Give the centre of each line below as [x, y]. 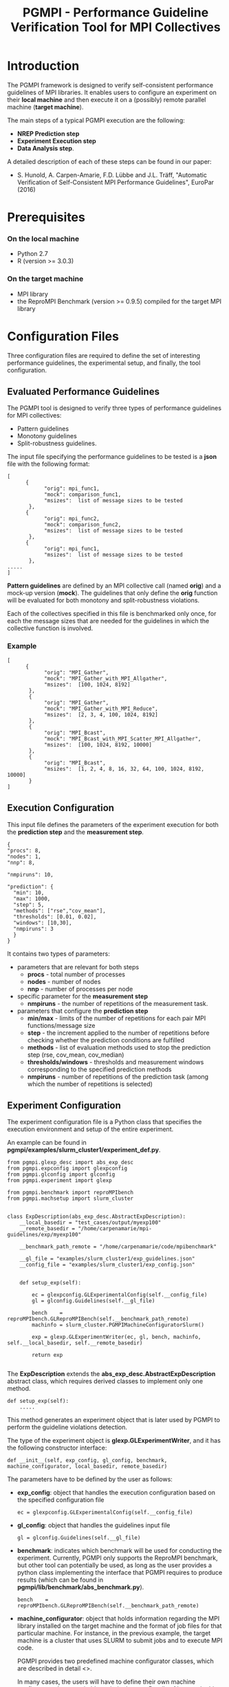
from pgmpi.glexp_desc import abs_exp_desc [70, 1163]
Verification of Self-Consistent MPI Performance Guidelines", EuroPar [116, 182]
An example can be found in [47, 1143]
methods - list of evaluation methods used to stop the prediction [119, 1047]
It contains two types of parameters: [58, 954]
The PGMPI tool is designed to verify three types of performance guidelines [115, 408]
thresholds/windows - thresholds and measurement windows [116, 1062]
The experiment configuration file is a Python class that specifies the [105, 1122]
